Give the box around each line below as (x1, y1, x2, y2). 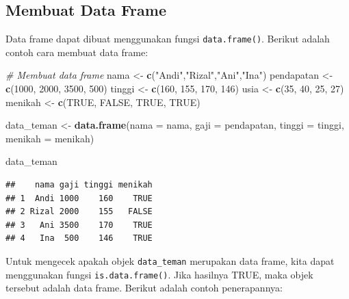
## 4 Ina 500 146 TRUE (5, 233, 153, 244)
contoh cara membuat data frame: (5, 44, 148, 59)
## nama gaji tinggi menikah (5, 180, 153, 190)
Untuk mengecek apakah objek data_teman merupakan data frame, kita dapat (5, 253, 335, 268)
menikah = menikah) (5, 131, 94, 145)
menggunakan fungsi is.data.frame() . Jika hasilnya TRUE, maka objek (5, 267, 313, 281)
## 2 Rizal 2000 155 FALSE (5, 207, 153, 217)
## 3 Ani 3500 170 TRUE (5, 220, 153, 230)
